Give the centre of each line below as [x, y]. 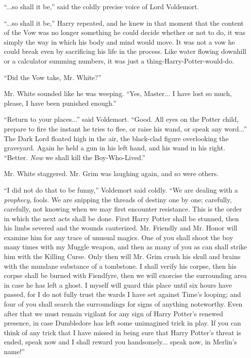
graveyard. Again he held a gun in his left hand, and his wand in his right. [115, 148]
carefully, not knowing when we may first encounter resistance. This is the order [123, 209]
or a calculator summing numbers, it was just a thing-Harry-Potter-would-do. [119, 60]
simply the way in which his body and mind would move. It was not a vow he [119, 41]
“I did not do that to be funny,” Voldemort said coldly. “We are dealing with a [121, 189]
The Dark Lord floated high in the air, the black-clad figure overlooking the [117, 138]
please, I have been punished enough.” [60, 103]
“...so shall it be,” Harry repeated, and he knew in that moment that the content [124, 23]
